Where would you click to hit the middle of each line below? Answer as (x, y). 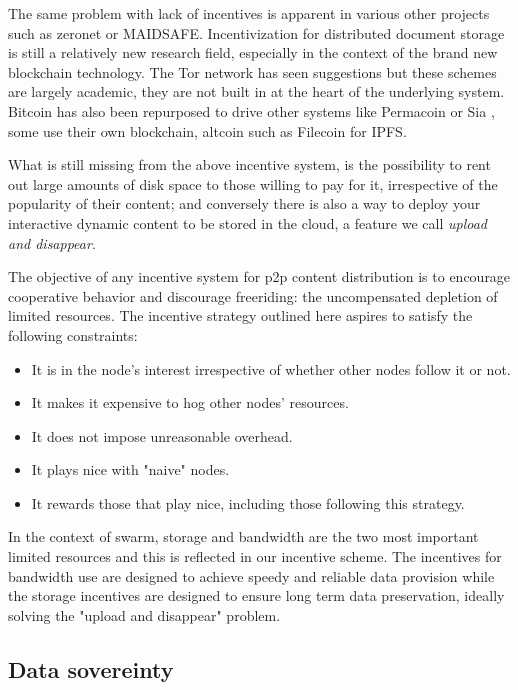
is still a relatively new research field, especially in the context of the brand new (253, 52)
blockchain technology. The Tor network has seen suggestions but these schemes (252, 71)
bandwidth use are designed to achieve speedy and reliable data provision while (251, 575)
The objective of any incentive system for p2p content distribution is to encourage (259, 276)
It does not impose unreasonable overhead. (162, 435)
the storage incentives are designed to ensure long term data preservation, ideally (256, 595)
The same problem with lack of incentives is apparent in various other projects (249, 13)
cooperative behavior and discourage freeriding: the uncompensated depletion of (253, 295)
